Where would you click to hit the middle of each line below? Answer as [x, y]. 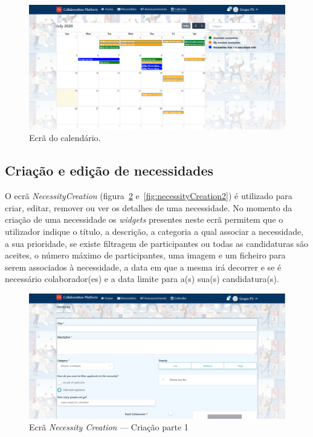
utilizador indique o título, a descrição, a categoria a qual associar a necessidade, [154, 231]
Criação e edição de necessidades [109, 170]
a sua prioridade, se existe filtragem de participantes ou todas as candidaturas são [157, 243]
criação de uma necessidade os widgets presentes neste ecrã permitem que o [144, 219]
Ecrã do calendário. [65, 138]
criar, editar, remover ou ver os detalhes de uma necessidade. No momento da [149, 207]
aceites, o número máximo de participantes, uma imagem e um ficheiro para [145, 255]
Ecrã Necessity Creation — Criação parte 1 [109, 427]
